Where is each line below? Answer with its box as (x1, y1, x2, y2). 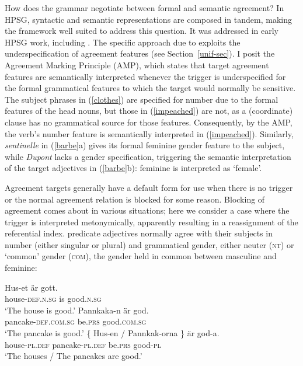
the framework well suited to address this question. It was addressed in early (5, 25, 278, 37)
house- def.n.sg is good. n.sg (5, 292, 102, 305)
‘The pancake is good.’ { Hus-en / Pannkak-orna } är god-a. (5, 327, 220, 339)
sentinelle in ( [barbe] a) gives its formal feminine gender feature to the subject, (5, 139, 285, 151)
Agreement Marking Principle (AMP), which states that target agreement (5, 58, 269, 71)
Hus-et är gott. (5, 281, 58, 293)
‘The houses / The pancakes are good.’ (5, 350, 142, 362)
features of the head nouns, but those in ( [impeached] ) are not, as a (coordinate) (5, 104, 293, 117)
